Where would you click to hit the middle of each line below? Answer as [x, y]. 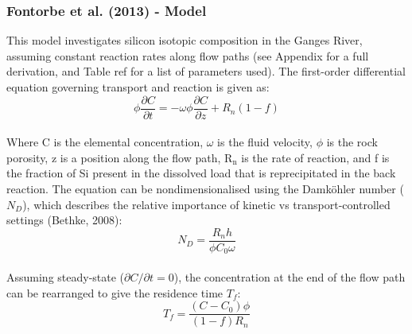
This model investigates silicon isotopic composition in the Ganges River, [185, 40]
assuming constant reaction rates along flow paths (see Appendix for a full [188, 55]
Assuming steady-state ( [66, 276]
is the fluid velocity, [265, 142]
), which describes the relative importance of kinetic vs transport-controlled [206, 204]
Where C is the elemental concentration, [105, 142]
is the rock [352, 142]
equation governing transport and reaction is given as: [138, 87]
